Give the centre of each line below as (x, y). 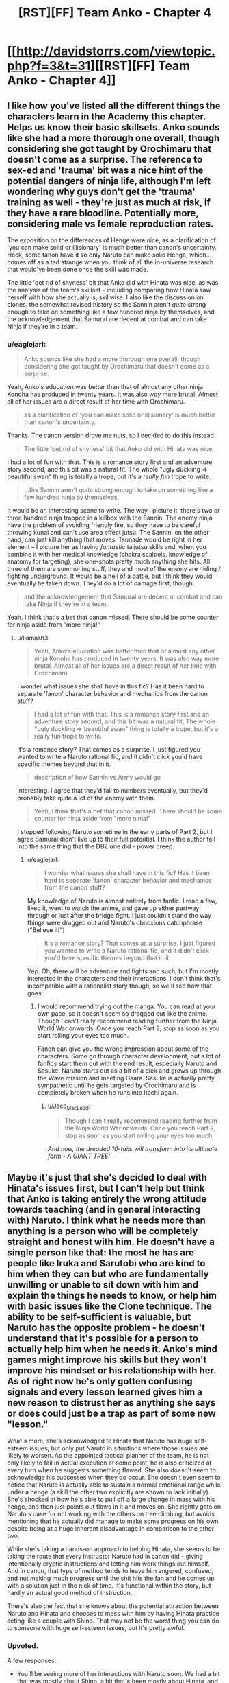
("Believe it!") (46, 930)
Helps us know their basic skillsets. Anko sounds (113, 127)
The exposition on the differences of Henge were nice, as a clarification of (112, 240)
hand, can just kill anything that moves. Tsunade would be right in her (105, 539)
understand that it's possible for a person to (103, 1339)
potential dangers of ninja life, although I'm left (109, 181)
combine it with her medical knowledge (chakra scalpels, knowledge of (107, 555)
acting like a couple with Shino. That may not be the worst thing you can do (113, 1621)
